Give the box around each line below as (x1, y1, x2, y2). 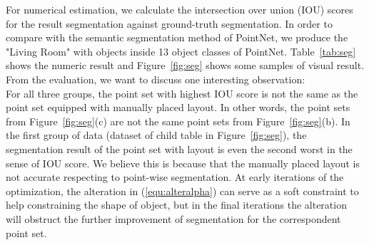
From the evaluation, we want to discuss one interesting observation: (6, 71, 305, 86)
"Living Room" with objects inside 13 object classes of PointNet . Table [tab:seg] (6, 43, 356, 58)
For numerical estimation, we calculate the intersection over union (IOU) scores (6, 2, 353, 16)
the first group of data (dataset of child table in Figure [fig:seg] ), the (6, 127, 307, 142)
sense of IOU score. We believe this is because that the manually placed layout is (6, 155, 360, 170)
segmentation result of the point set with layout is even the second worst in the (6, 141, 353, 156)
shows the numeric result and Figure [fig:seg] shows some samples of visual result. (6, 58, 365, 73)
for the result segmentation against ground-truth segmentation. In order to (6, 16, 333, 31)
